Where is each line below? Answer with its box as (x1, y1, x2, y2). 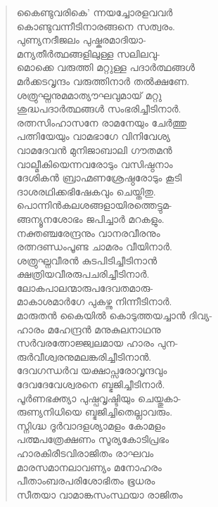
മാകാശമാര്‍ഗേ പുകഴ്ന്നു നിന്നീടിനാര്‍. (16, 294, 172, 309)
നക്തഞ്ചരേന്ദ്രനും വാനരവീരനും (16, 225, 160, 240)
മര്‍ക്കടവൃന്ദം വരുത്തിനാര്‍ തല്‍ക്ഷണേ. (16, 73, 190, 88)
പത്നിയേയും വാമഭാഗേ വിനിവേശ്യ (16, 129, 170, 143)
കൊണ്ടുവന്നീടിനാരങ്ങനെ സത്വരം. (16, 18, 175, 33)
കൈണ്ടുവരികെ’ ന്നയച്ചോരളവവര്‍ (16, 5, 173, 19)
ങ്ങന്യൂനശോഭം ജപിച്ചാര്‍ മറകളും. (16, 211, 165, 226)
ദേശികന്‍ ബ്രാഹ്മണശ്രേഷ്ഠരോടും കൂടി (16, 170, 182, 185)
